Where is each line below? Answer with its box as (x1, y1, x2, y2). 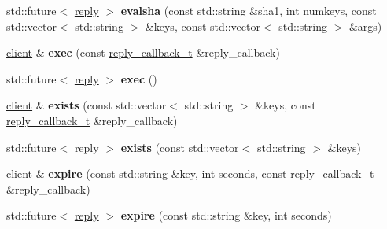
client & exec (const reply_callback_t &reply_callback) (6, 44, 280, 61)
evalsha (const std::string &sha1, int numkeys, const (120, 2, 377, 18)
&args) (348, 17, 382, 34)
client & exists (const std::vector (6, 97, 167, 113)
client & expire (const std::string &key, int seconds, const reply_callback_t (6, 165, 374, 182)
